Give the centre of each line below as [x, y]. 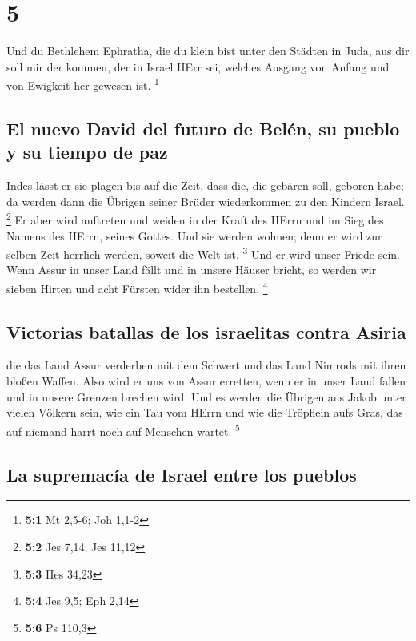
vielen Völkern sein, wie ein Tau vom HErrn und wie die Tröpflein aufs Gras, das [205, 412]
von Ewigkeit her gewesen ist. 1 [83, 84]
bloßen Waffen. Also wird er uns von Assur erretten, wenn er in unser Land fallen [206, 381]
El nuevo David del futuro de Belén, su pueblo [203, 128]
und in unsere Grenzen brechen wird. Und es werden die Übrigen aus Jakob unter [206, 396]
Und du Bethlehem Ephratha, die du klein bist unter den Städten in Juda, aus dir [208, 51]
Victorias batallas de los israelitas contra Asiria [206, 331]
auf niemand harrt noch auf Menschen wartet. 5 [123, 429]
